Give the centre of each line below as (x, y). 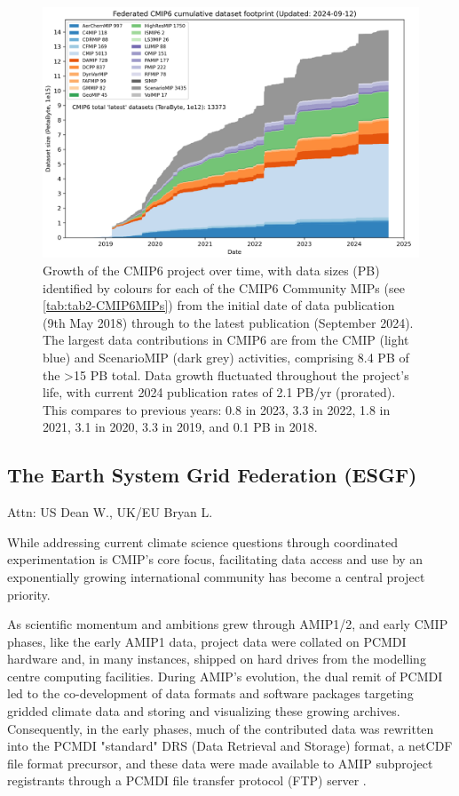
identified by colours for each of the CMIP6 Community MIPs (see (224, 287)
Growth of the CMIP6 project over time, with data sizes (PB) (211, 270)
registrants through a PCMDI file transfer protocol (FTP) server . (187, 780)
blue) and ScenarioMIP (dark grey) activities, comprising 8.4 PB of (226, 357)
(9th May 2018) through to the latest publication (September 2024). (228, 322)
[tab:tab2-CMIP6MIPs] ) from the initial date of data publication (219, 305)
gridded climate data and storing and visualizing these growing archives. (204, 711)
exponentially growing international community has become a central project (216, 576)
